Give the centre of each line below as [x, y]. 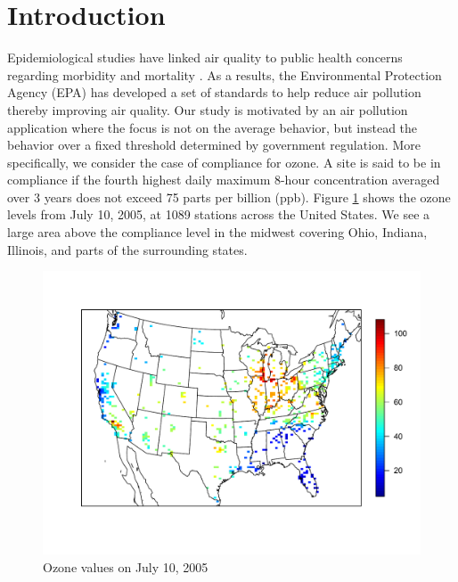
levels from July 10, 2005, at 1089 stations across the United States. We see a [219, 214]
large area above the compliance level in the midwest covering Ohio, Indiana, [217, 232]
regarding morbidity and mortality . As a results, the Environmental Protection [225, 74]
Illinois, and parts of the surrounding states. [127, 249]
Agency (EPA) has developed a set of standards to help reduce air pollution [214, 92]
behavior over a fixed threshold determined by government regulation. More [214, 145]
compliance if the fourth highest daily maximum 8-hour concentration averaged [224, 180]
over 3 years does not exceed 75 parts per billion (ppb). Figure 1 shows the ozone [229, 197]
